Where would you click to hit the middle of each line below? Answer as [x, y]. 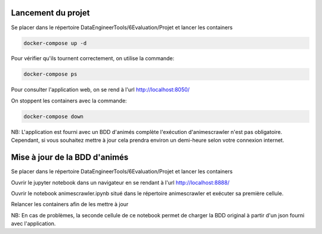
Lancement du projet [50, 13]
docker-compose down [53, 116]
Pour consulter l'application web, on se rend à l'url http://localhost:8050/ [100, 90]
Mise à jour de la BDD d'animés [70, 157]
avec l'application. [33, 224]
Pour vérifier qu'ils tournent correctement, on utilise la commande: [93, 58]
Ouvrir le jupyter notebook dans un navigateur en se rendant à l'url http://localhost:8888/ [120, 182]
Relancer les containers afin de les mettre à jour [70, 204]
